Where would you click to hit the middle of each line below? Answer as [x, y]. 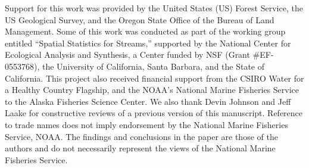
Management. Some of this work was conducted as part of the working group [145, 31]
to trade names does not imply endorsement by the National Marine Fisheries [146, 124]
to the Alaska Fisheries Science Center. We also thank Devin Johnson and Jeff [148, 101]
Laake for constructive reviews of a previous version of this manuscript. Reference [154, 113]
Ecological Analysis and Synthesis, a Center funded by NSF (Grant [127, 55]
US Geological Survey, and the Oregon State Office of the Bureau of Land [140, 19]
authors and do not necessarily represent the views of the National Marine [140, 148]
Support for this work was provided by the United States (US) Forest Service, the [154, 8]
